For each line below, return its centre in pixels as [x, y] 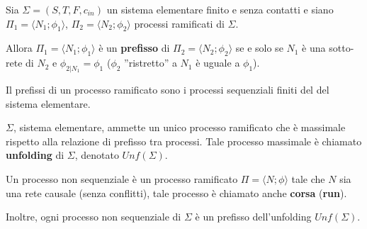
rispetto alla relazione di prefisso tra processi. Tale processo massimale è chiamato [184, 141]
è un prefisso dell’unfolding [253, 217]
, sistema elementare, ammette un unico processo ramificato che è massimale [179, 127]
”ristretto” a [151, 63]
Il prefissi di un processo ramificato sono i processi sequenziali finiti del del [168, 89]
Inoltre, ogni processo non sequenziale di [94, 217]
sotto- [341, 48]
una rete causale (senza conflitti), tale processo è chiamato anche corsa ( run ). [176, 192]
